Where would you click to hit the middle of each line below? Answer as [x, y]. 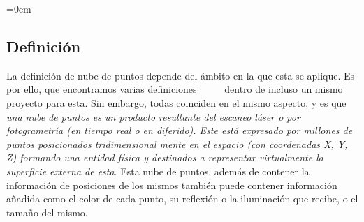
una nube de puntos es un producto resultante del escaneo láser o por [153, 116]
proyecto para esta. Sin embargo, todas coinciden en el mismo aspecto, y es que [176, 102]
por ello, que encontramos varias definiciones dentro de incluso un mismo [175, 89]
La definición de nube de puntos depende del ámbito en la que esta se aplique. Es [181, 75]
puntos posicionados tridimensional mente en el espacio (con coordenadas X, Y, [177, 143]
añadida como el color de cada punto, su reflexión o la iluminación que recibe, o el [182, 199]
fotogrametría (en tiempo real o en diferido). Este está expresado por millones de [180, 130]
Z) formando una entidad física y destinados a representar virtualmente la [165, 157]
